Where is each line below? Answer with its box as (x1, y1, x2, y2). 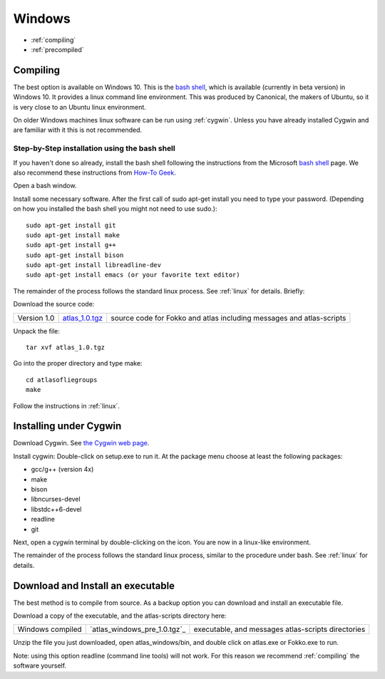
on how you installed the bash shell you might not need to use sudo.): (13, 204, 217, 213)
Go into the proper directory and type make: (13, 359, 143, 368)
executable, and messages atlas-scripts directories (193, 624, 366, 634)
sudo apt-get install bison (26, 251, 124, 259)
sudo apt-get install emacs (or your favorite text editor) (26, 271, 240, 279)
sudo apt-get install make (26, 231, 120, 239)
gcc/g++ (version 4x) (31, 465, 94, 474)
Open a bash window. (13, 182, 77, 190)
